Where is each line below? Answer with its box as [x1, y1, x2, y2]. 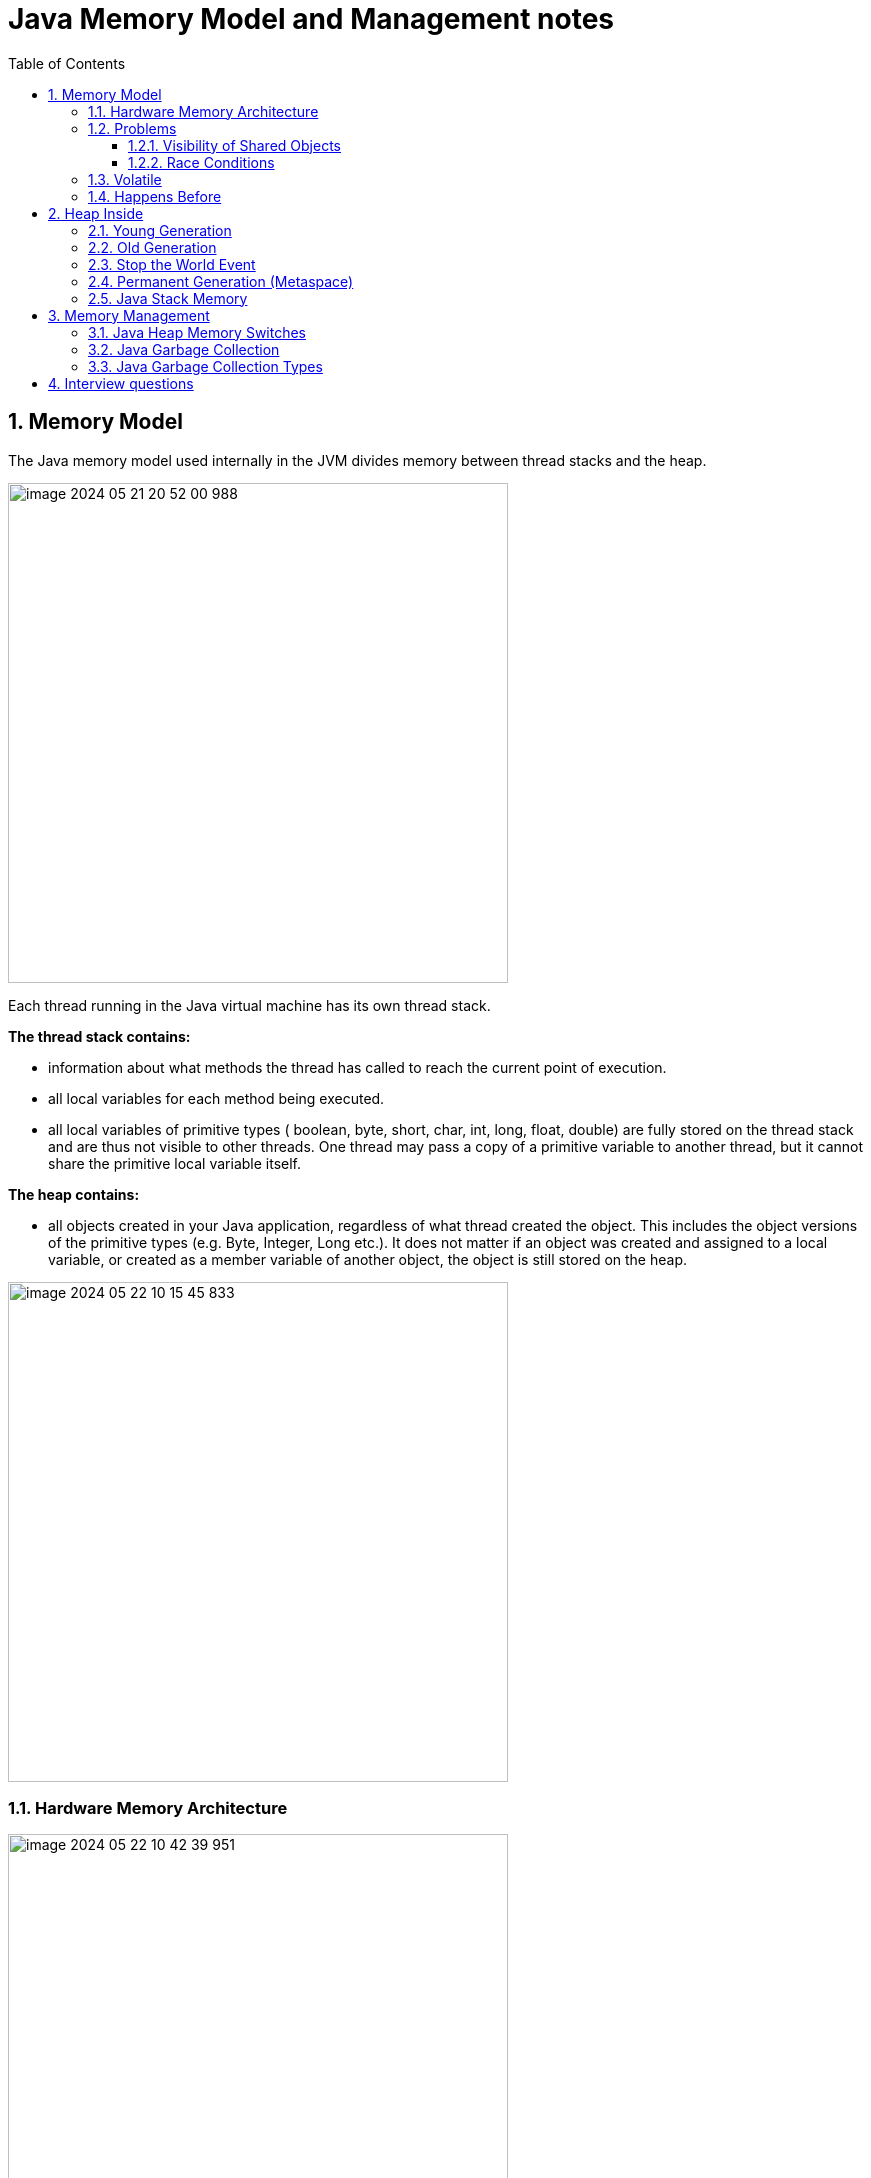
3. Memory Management [48, 306, 210, 324]
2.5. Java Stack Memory [88, 289, 248, 307]
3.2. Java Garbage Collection [88, 340, 280, 358]
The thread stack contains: [8, 1027, 191, 1045]
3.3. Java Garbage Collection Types [88, 357, 323, 375]
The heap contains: [8, 1185, 140, 1203]
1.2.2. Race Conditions [128, 153, 275, 171]
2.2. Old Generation [88, 238, 217, 256]
